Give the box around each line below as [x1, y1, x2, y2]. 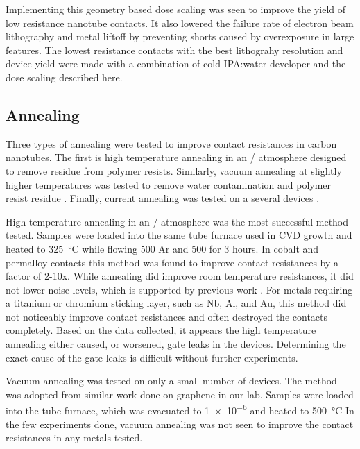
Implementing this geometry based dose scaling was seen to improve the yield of [6, 2, 346, 16]
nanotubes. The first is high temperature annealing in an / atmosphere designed [6, 150, 347, 164]
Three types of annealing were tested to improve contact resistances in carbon [6, 136, 337, 151]
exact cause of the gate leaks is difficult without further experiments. [6, 350, 298, 364]
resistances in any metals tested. [6, 430, 143, 445]
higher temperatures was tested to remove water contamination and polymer [6, 177, 332, 192]
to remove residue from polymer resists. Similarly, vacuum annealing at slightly [6, 163, 342, 178]
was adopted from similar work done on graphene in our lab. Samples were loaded [6, 387, 354, 401]
